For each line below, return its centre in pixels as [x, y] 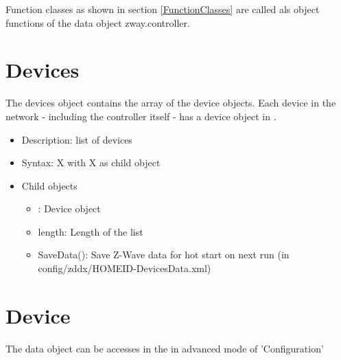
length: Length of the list [91, 231]
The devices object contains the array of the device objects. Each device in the [171, 103]
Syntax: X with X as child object [91, 162]
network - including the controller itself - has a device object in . [141, 116]
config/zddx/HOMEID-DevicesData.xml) [125, 268]
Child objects [49, 185]
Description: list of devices [77, 139]
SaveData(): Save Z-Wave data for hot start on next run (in [164, 255]
